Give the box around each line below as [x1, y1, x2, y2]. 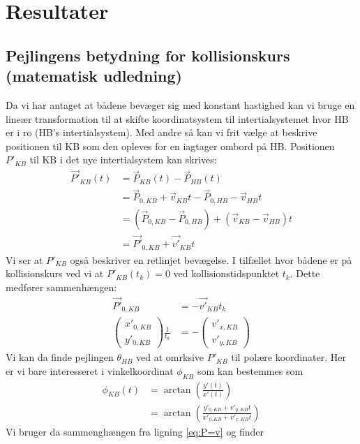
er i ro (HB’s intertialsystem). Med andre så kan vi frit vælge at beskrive [6, 125, 317, 140]
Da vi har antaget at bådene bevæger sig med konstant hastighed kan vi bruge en [6, 97, 355, 112]
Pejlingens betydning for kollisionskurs [6, 44, 290, 66]
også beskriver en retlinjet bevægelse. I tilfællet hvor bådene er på [70, 252, 352, 267]
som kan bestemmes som [197, 363, 303, 378]
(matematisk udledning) [6, 65, 182, 87]
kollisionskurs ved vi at [6, 266, 104, 281]
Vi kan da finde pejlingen [6, 350, 114, 364]
